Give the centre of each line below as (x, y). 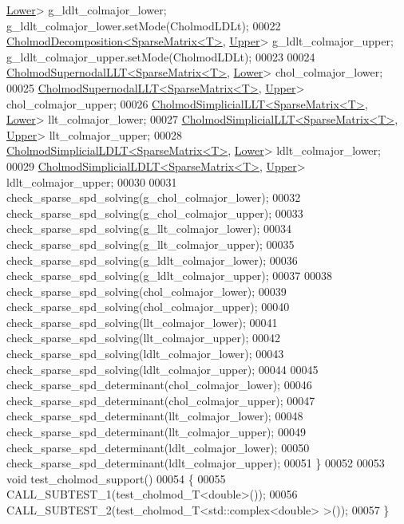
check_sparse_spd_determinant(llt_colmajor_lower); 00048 (155, 416)
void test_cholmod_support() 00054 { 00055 (116, 478)
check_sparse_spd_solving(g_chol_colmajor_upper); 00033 (155, 213)
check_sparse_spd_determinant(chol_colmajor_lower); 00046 (159, 385)
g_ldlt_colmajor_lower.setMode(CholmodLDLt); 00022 (144, 25)
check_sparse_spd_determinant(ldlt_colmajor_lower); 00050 (158, 447)
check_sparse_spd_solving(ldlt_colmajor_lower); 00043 (145, 354)
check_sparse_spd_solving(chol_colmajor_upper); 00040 (148, 307)
